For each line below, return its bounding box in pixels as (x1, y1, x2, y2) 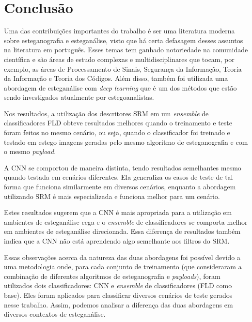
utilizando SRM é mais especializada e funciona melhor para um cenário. (4, 191, 220, 201)
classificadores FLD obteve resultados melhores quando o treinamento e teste (4, 118, 233, 128)
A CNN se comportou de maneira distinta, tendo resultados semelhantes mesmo (4, 162, 241, 172)
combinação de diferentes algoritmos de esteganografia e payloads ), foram (4, 271, 220, 281)
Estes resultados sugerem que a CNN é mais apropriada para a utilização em (4, 207, 232, 217)
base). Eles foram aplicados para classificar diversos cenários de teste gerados (4, 290, 233, 300)
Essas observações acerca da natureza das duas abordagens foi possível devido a (4, 252, 240, 262)
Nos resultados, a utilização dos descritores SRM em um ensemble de (4, 108, 209, 118)
